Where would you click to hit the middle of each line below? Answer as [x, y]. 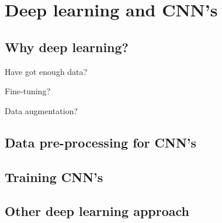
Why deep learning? [67, 47]
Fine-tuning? [27, 91]
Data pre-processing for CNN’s [101, 142]
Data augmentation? [41, 110]
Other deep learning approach [97, 211]
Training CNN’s [54, 176]
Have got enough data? [46, 71]
